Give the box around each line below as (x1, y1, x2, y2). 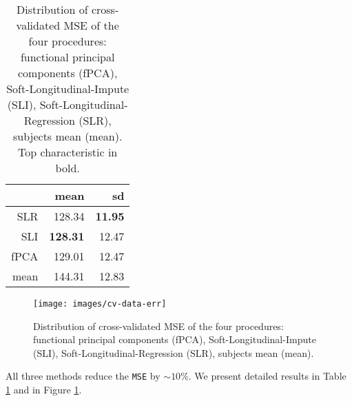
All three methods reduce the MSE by (6, 369, 161, 383)
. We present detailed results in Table (188, 369, 346, 383)
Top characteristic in (18, 144, 118, 160)
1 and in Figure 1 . (6, 382, 82, 397)
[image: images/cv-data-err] (33, 299, 167, 309)
